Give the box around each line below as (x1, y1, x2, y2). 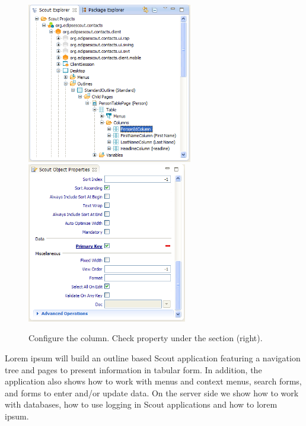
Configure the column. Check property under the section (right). (28, 332, 263, 344)
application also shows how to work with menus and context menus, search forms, (5, 375, 302, 387)
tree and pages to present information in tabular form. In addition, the (5, 363, 262, 376)
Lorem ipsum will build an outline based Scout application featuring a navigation (5, 351, 301, 364)
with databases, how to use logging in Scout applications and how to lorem (5, 398, 278, 411)
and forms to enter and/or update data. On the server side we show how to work (5, 386, 299, 399)
